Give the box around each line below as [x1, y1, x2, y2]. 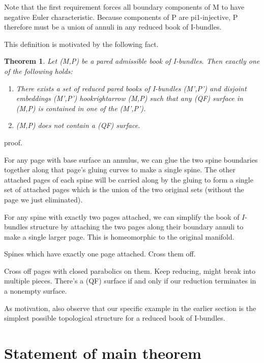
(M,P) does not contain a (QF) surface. [16, 120, 140, 131]
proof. [4, 137, 22, 147]
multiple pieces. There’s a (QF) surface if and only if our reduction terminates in [4, 275, 256, 286]
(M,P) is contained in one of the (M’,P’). [16, 102, 146, 113]
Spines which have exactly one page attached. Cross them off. [4, 248, 196, 259]
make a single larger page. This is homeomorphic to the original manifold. [4, 231, 234, 242]
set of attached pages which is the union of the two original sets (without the [4, 184, 244, 195]
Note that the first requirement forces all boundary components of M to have [4, 2, 245, 12]
